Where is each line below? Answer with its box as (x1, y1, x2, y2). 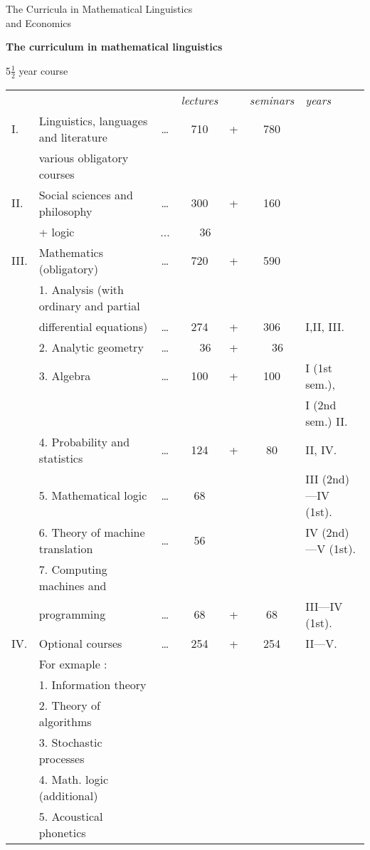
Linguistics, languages (38, 112, 148, 129)
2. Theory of (38, 696, 100, 713)
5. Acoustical (38, 807, 103, 824)
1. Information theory (38, 676, 147, 693)
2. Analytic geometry (38, 338, 144, 355)
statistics (38, 449, 83, 466)
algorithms (38, 713, 92, 730)
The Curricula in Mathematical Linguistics (6, 1, 193, 16)
